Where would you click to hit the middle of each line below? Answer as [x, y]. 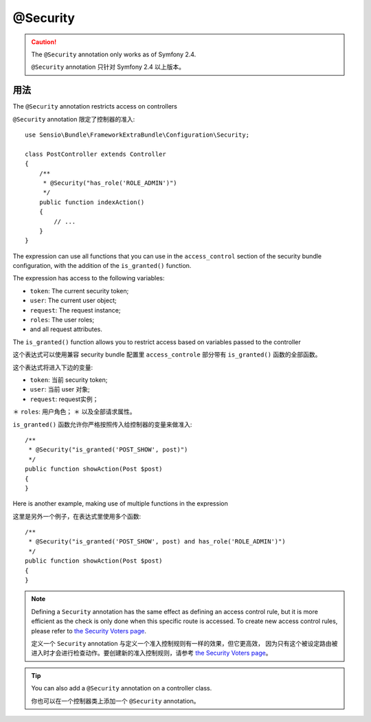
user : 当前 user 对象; [60, 390]
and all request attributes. [66, 329]
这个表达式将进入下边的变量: [53, 367]
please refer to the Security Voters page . [89, 631]
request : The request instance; [75, 310]
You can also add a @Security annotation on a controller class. [122, 688]
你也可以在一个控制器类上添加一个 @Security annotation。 [115, 701]
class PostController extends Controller [95, 154]
